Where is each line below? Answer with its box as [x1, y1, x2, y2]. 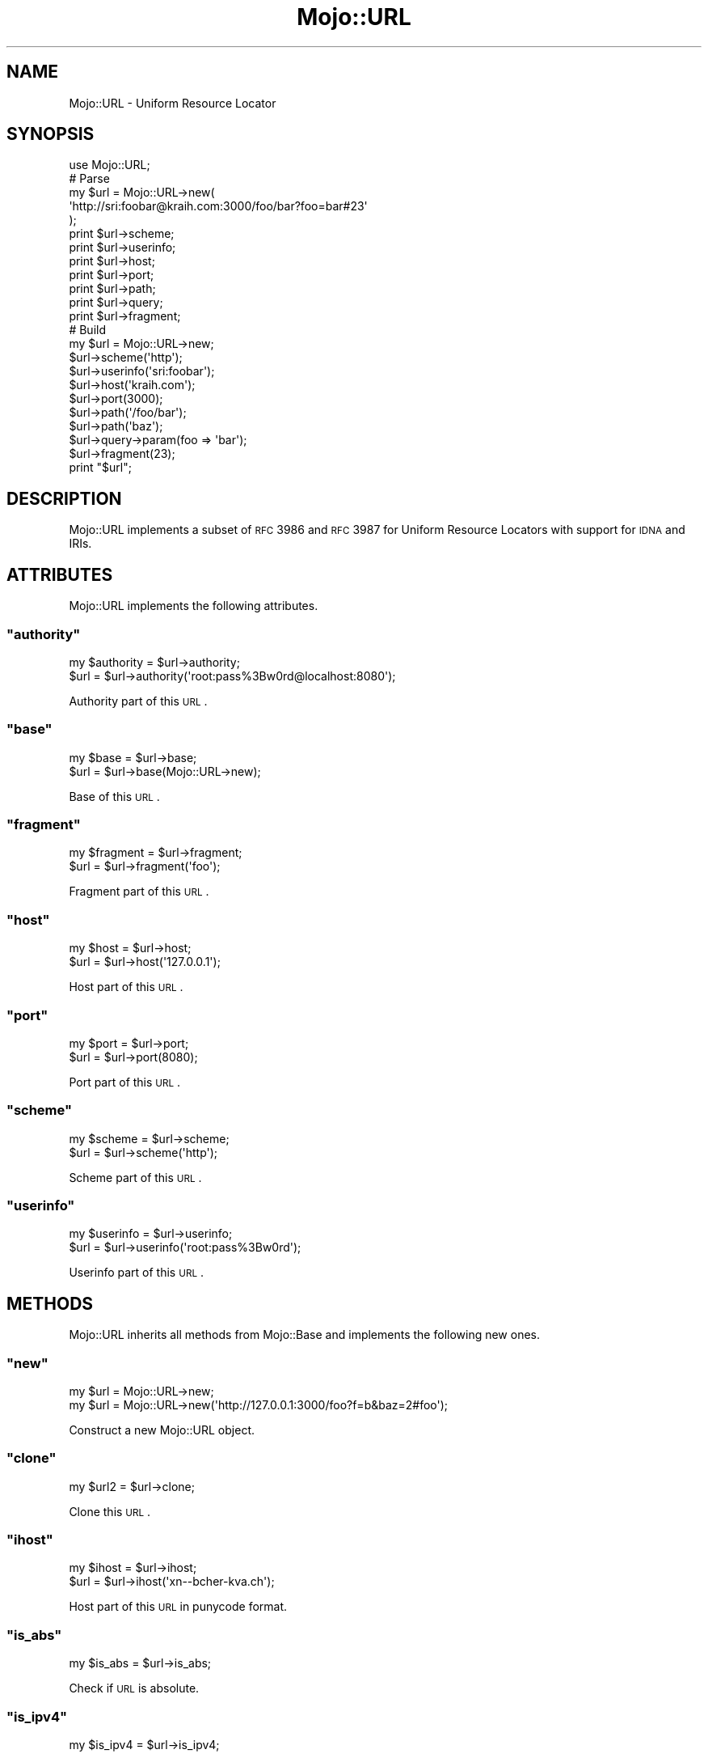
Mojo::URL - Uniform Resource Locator [69, 95, 276, 110]
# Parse [69, 172, 110, 186]
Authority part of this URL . [69, 693, 208, 708]
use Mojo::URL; [69, 158, 150, 172]
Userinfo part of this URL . [69, 1265, 204, 1280]
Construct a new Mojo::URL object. [69, 1422, 255, 1437]
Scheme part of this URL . [69, 1170, 202, 1184]
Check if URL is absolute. [69, 1681, 200, 1696]
